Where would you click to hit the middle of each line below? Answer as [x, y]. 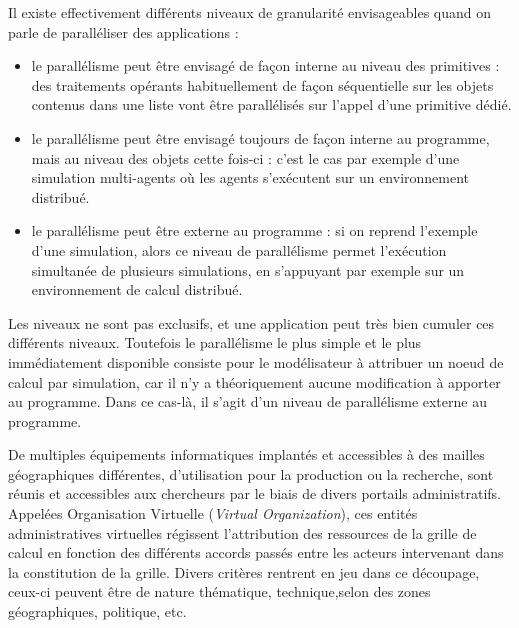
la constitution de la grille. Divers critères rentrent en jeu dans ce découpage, [244, 571]
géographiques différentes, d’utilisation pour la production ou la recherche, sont [251, 473]
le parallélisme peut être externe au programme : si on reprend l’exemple [254, 230]
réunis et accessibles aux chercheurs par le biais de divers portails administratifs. [254, 493]
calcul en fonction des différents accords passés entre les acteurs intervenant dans [256, 552]
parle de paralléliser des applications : [123, 31]
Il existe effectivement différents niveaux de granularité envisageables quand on [249, 12]
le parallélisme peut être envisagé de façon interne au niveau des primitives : [265, 65]
